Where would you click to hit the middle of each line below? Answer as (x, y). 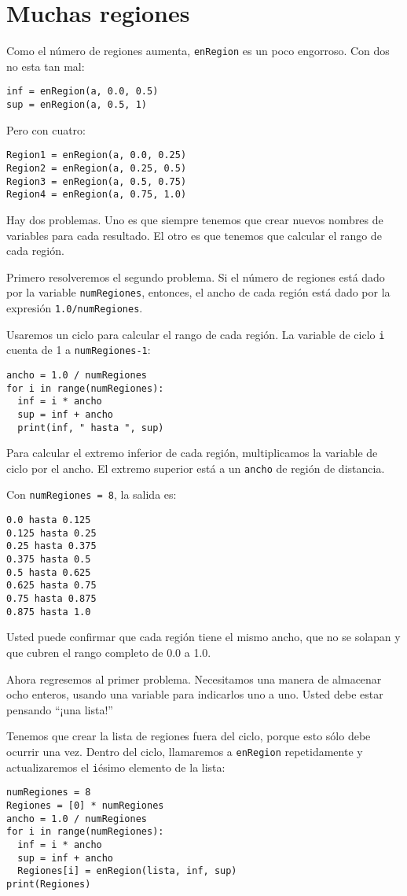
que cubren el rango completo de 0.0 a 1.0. (109, 652)
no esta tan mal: (46, 66)
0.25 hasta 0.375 (51, 546)
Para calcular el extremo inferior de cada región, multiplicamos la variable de (192, 453)
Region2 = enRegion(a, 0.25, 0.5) (97, 168)
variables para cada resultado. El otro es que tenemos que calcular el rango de (194, 235)
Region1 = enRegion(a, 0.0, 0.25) (97, 155)
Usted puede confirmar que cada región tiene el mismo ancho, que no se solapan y (203, 637)
